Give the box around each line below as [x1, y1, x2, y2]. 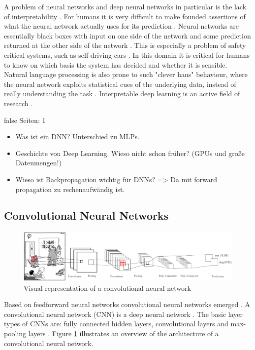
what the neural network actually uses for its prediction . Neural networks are [4, 21, 239, 31]
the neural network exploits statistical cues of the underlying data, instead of [4, 78, 236, 89]
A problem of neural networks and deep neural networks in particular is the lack [4, 1, 247, 11]
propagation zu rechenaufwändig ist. [15, 184, 125, 194]
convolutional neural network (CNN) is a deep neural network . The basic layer [4, 309, 243, 319]
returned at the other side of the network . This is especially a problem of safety [4, 40, 246, 50]
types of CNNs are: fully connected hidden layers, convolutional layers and [4, 318, 228, 329]
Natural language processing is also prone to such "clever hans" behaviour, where [4, 69, 248, 79]
